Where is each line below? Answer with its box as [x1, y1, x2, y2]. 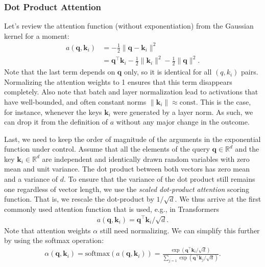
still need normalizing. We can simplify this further [100, 225, 260, 235]
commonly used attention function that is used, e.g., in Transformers [4, 203, 219, 214]
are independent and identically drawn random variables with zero [42, 153, 250, 164]
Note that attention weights [4, 225, 91, 235]
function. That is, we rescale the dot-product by [4, 193, 154, 204]
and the [235, 143, 259, 154]
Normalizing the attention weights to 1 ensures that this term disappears [4, 76, 232, 87]
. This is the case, [196, 96, 251, 107]
